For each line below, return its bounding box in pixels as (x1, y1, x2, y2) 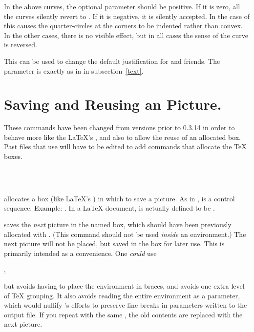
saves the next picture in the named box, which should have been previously (4, 219, 232, 230)
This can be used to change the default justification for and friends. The (4, 56, 220, 66)
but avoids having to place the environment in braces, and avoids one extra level (4, 281, 245, 291)
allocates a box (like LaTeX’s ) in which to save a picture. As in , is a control (4, 193, 235, 203)
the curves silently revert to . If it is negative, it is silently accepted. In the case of (4, 11, 250, 21)
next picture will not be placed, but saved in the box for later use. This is (4, 238, 225, 249)
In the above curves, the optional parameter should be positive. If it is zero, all (4, 1, 240, 11)
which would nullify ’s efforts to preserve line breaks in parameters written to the (4, 300, 247, 310)
